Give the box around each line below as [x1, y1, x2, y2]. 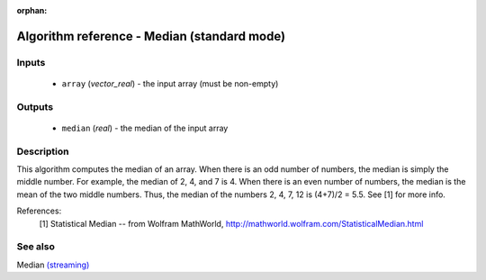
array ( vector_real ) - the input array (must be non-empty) [61, 77, 279, 89]
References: [16, 205, 62, 216]
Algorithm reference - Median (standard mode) [16, 28, 286, 44]
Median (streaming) [16, 259, 90, 270]
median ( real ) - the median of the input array [61, 122, 229, 133]
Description [16, 145, 69, 158]
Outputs [16, 100, 54, 113]
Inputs [16, 56, 46, 68]
